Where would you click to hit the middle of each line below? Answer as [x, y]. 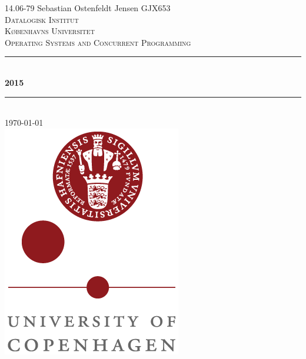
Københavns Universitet [50, 31]
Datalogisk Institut [42, 19]
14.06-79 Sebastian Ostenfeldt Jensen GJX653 [88, 8]
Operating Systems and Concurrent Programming [98, 42]
